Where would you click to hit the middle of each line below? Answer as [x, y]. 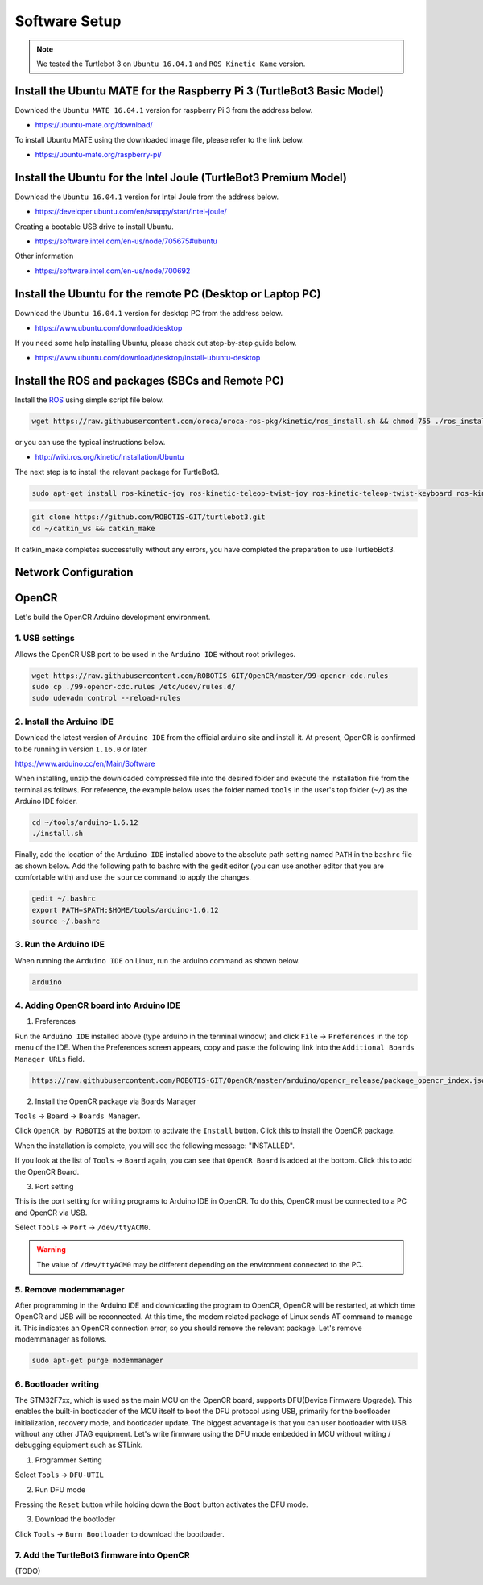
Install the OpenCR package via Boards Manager [116, 1101]
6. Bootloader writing [57, 1384]
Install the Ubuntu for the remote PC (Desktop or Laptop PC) [168, 294]
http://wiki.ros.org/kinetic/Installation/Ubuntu [109, 457]
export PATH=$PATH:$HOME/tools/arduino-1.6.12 [125, 910]
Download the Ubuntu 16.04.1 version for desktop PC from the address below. [149, 313]
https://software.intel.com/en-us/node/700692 [113, 271]
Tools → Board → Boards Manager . [78, 1116]
